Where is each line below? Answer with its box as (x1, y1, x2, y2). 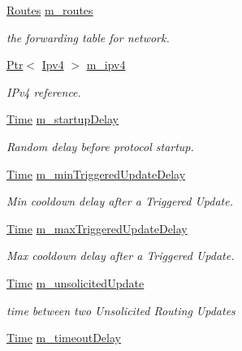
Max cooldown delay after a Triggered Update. (6, 247, 235, 264)
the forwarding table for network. (6, 28, 170, 45)
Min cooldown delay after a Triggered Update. (6, 193, 233, 210)
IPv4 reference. (6, 83, 81, 100)
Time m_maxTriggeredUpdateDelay (6, 219, 188, 236)
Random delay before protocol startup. (6, 137, 194, 154)
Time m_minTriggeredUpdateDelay (6, 165, 186, 182)
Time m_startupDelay (6, 110, 119, 128)
